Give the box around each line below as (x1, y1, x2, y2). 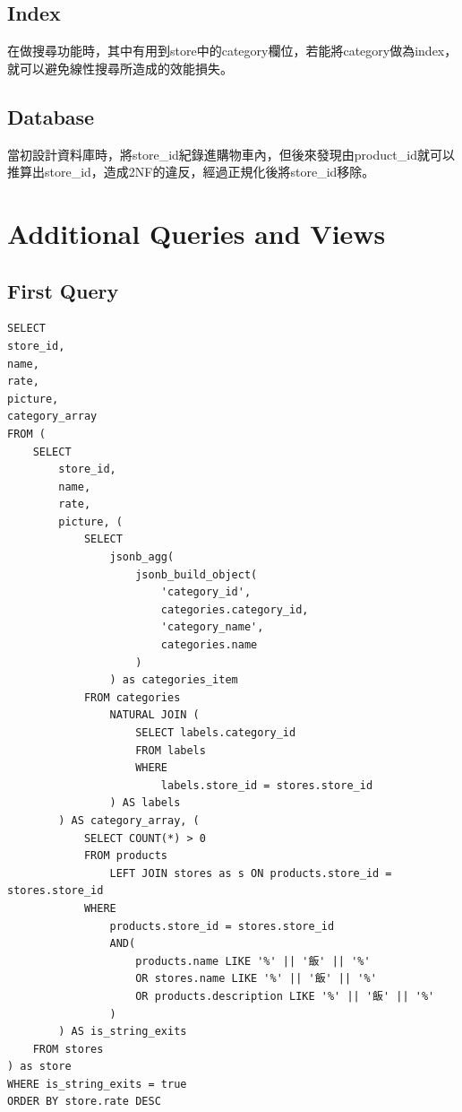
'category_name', (160, 621, 264, 634)
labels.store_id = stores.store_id (160, 778, 373, 792)
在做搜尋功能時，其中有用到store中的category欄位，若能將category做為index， (7, 41, 458, 60)
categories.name (160, 639, 258, 652)
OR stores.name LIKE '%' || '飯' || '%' (135, 972, 377, 986)
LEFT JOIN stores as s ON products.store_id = (109, 866, 392, 880)
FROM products (83, 849, 167, 863)
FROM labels (135, 743, 206, 757)
